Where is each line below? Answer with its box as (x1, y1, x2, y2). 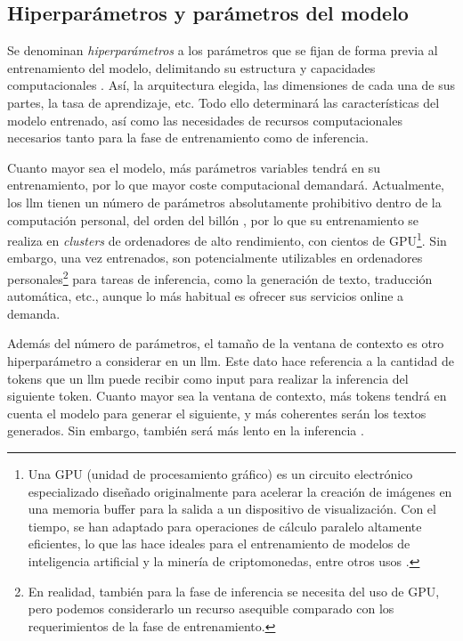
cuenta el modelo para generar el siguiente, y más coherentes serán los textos (7, 403, 426, 422)
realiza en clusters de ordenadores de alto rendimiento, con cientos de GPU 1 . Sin (7, 229, 447, 249)
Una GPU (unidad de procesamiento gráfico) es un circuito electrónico (28, 464, 413, 483)
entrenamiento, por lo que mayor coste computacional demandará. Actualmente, (7, 175, 444, 194)
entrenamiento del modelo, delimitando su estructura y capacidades (7, 58, 376, 77)
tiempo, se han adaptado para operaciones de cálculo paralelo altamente (28, 516, 422, 535)
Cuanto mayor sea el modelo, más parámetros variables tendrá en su (7, 158, 380, 176)
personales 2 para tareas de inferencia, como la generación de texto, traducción (7, 266, 433, 288)
